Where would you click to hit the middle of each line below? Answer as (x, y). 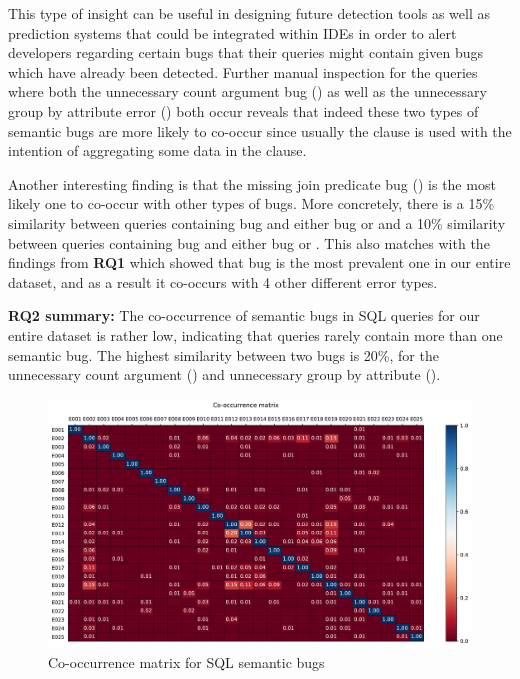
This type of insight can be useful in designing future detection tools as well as (249, 13)
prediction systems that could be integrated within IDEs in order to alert (232, 32)
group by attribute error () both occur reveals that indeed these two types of (243, 110)
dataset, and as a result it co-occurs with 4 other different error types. (223, 281)
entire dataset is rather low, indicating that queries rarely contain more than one (255, 334)
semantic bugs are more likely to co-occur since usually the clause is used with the (260, 130)
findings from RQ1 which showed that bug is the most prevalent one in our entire (259, 262)
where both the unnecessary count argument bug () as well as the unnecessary (247, 91)
